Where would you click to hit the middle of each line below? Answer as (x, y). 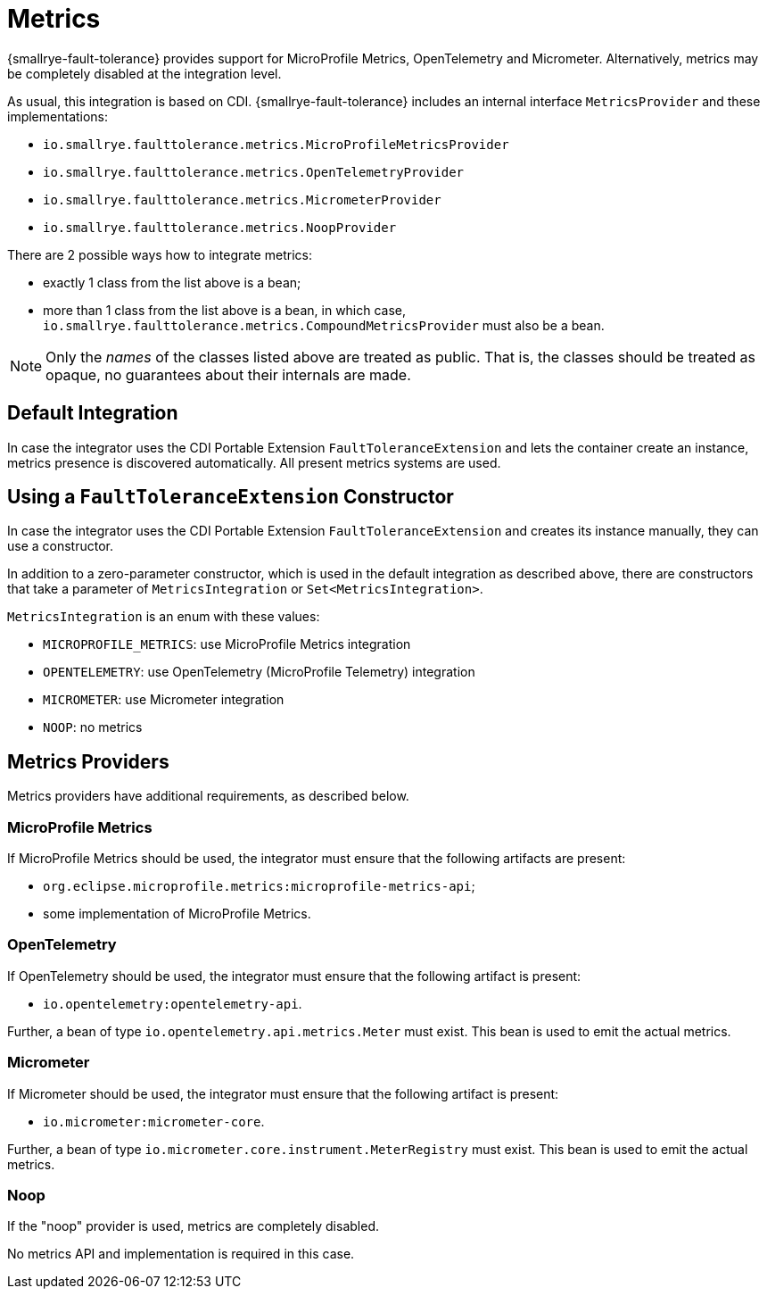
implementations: (58, 116)
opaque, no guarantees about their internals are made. (228, 374)
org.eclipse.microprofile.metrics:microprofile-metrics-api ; (259, 886)
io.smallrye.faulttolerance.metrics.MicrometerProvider (242, 199)
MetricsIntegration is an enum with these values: (164, 617)
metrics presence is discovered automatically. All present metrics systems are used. (254, 462)
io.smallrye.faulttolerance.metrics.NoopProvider (220, 227)
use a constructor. (61, 546)
